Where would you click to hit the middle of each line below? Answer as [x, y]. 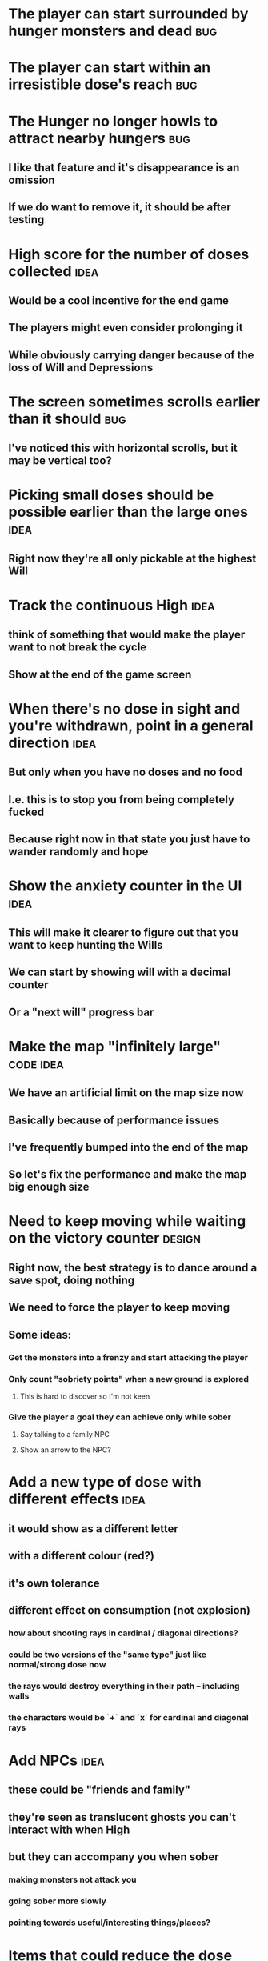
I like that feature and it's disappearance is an [124, 168]
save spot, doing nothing [72, 1280]
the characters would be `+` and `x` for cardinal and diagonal [129, 1717]
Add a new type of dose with [105, 1482]
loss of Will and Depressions [81, 368]
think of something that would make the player [127, 635]
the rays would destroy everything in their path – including [124, 1686]
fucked [26, 812]
